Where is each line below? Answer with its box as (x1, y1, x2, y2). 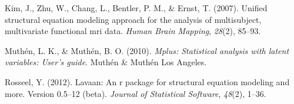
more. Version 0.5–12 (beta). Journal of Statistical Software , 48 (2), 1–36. (5, 87, 266, 99)
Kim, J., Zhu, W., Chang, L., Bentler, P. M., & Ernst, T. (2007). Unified (5, 2, 268, 14)
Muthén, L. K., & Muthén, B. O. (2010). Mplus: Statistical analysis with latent (5, 44, 289, 56)
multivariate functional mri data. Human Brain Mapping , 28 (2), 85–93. (5, 25, 261, 37)
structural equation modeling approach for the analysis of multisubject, (5, 13, 262, 25)
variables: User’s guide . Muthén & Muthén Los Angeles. (5, 56, 207, 68)
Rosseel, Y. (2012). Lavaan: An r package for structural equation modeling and (5, 75, 290, 88)
